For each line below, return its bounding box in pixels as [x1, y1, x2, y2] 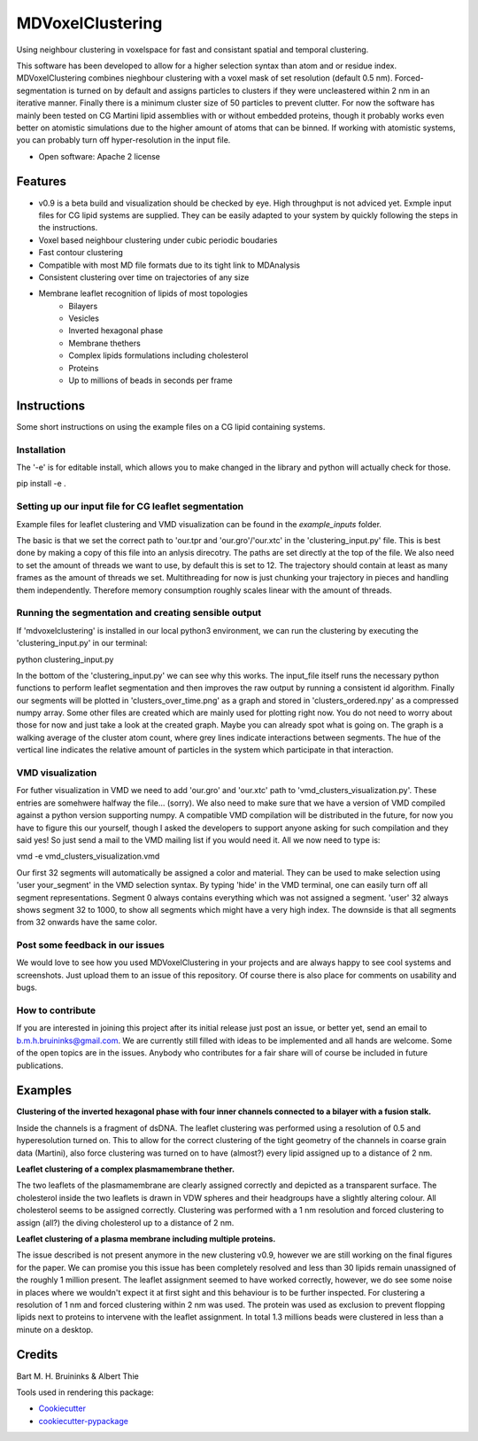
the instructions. [38, 222, 98, 233]
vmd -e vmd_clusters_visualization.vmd [16, 851, 160, 861]
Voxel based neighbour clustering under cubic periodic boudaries [38, 235, 278, 245]
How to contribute [16, 1004, 96, 1016]
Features [16, 174, 66, 190]
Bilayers [68, 300, 98, 311]
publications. [16, 1060, 64, 1071]
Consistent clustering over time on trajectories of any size [38, 271, 250, 283]
